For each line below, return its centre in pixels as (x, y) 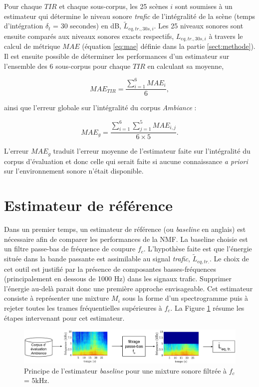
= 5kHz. (37, 380)
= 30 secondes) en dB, (87, 26)
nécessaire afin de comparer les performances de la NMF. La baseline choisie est (126, 239)
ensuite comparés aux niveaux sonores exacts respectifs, (89, 36)
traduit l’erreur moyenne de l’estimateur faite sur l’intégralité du (152, 151)
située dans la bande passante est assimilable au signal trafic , (97, 259)
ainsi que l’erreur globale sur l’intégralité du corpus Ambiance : (100, 107)
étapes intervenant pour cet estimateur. (64, 317)
